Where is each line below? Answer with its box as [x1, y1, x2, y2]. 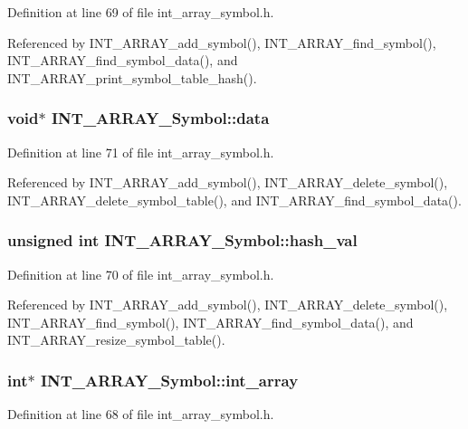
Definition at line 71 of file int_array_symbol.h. [7, 142, 274, 161]
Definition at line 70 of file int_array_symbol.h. [7, 264, 274, 283]
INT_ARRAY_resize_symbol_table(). [7, 330, 225, 349]
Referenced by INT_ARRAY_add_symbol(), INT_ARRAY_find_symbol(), [7, 33, 436, 52]
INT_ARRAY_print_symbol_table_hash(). [7, 68, 257, 87]
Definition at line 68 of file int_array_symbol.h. [7, 405, 274, 424]
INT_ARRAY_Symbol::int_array [40, 368, 299, 391]
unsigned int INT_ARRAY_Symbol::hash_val [7, 229, 358, 252]
